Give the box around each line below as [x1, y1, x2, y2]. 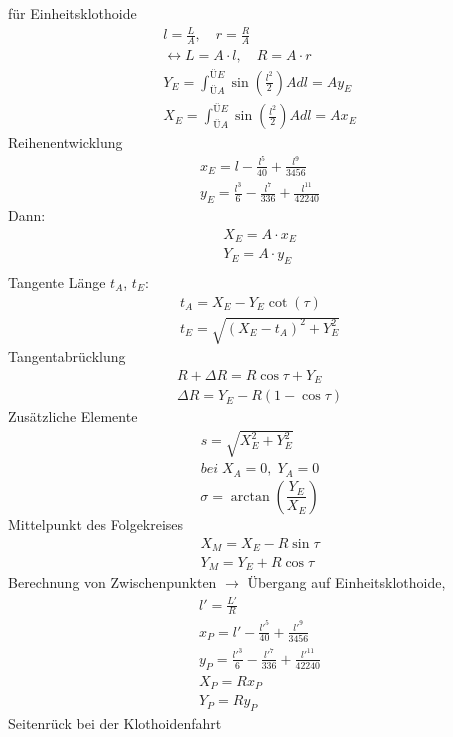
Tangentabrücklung [8, 346, 126, 367]
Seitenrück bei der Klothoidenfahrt [8, 713, 222, 734]
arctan [230, 489, 270, 504]
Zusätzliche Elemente [8, 406, 138, 427]
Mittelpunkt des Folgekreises [8, 513, 184, 534]
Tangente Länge [8, 271, 106, 292]
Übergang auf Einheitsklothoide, [247, 572, 446, 593]
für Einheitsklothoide [8, 3, 137, 23]
